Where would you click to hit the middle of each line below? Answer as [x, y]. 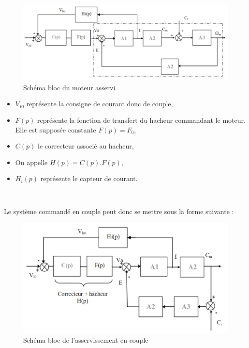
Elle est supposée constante [56, 129]
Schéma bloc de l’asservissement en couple [86, 340]
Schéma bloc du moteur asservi [69, 87]
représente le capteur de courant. [89, 178]
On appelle [31, 162]
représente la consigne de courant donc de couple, [100, 104]
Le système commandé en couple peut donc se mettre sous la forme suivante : [119, 211]
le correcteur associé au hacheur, [86, 146]
